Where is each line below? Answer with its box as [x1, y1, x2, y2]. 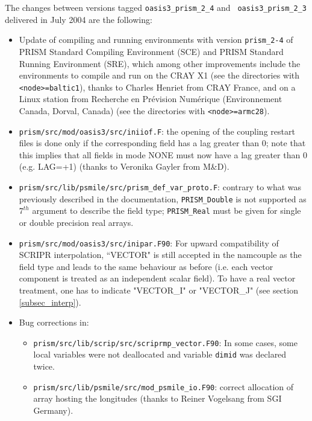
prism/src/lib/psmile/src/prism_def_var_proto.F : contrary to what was [19, 181, 302, 193]
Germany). [33, 403, 73, 416]
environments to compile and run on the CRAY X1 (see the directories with [19, 69, 300, 82]
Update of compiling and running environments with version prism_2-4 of [19, 33, 293, 46]
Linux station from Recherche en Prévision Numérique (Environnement [19, 92, 282, 105]
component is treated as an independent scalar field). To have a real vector [19, 272, 296, 284]
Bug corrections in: [19, 316, 89, 329]
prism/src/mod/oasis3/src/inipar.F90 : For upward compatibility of [19, 236, 279, 249]
